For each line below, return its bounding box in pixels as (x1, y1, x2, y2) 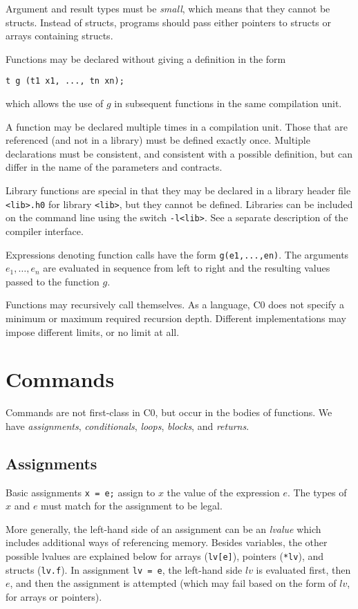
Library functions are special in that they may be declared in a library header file (6, 183, 351, 197)
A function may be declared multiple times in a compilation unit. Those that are (6, 119, 348, 133)
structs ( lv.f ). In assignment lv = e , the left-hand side (6, 562, 243, 577)
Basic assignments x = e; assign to (6, 485, 156, 499)
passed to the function (6, 274, 100, 288)
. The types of (287, 485, 347, 499)
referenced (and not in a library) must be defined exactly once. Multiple (6, 133, 310, 147)
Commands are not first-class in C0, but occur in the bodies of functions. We (6, 405, 332, 420)
